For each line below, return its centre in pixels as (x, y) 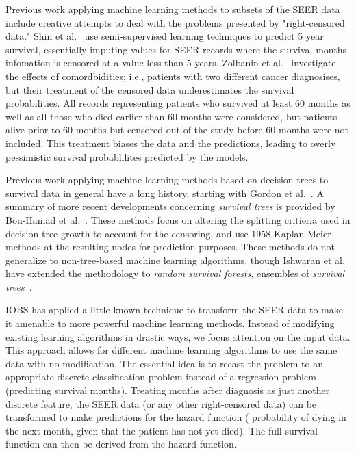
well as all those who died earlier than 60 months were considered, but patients (171, 116)
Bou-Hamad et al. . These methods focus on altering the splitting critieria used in (178, 219)
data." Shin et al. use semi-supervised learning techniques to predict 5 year (165, 36)
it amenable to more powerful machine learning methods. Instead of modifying (170, 323)
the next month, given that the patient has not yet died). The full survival (162, 430)
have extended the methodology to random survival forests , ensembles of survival (175, 273)
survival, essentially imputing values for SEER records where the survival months (176, 49)
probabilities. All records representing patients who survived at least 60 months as (178, 103)
